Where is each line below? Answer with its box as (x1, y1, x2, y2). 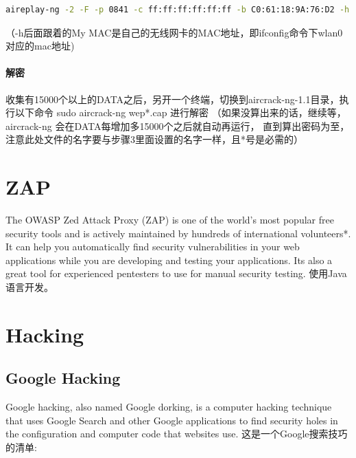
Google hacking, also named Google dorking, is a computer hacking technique (5, 400, 332, 414)
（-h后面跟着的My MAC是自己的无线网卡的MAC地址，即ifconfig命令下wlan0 (5, 25, 343, 39)
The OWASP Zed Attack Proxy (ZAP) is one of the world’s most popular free (5, 212, 334, 227)
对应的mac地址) (5, 39, 75, 53)
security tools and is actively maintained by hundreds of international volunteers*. (5, 226, 351, 240)
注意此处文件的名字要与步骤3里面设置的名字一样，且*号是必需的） (5, 132, 303, 146)
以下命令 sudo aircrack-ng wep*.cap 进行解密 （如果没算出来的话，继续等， (14, 105, 346, 120)
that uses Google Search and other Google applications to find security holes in (5, 413, 338, 427)
